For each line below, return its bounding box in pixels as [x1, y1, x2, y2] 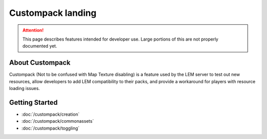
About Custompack [9, 58, 71, 67]
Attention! [22, 27, 44, 33]
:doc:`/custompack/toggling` [21, 125, 80, 131]
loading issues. [9, 86, 40, 92]
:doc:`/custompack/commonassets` [21, 118, 94, 124]
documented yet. [22, 43, 57, 49]
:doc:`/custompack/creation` [21, 111, 80, 117]
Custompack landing [9, 7, 96, 18]
